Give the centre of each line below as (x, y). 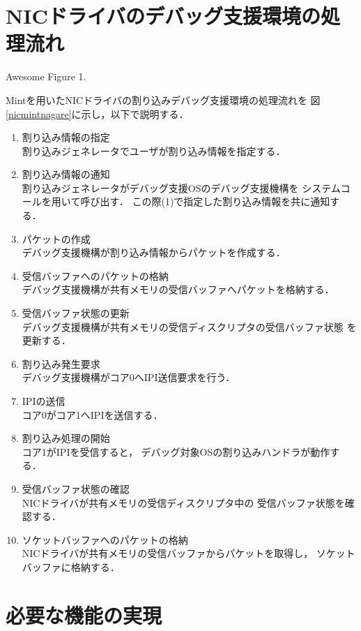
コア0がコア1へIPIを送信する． (92, 414)
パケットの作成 (56, 238)
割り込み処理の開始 (66, 438)
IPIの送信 (44, 401)
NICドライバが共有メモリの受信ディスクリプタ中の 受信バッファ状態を (183, 502)
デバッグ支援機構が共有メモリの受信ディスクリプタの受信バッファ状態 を (189, 326)
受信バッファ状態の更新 (76, 313)
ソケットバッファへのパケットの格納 (105, 539)
